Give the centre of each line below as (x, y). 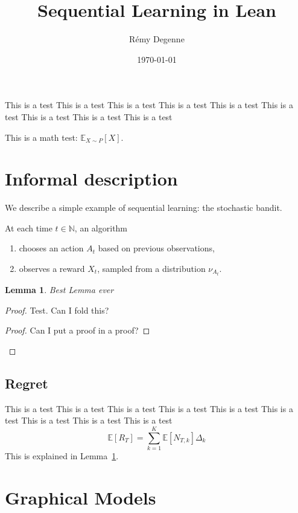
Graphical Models (81, 497)
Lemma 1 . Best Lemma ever (59, 290)
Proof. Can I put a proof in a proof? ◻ (78, 330)
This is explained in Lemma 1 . (62, 455)
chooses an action (51, 248)
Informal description (91, 179)
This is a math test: (41, 137)
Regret (27, 383)
